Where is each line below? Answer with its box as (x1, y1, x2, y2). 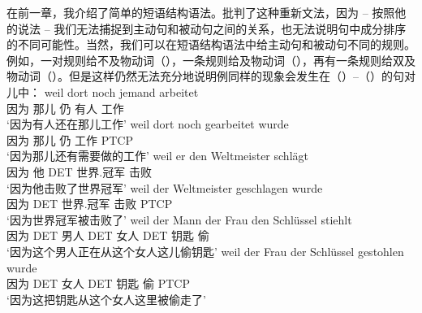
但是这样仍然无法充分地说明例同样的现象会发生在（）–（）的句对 (68, 67, 416, 85)
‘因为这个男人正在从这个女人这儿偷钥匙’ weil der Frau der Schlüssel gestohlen (6, 242, 404, 259)
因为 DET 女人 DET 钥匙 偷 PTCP (6, 275, 190, 292)
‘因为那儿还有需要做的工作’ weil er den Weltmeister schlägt (6, 147, 308, 164)
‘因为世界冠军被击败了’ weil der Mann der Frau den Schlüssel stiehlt (6, 211, 352, 228)
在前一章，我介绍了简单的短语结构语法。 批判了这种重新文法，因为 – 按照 (6, 4, 395, 20)
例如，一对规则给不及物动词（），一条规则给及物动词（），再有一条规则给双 (6, 51, 404, 68)
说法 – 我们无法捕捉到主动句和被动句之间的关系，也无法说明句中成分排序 (17, 20, 407, 37)
